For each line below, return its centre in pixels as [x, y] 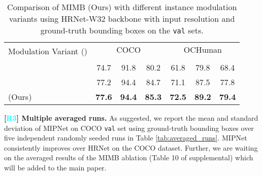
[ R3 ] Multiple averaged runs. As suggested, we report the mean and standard [131, 118]
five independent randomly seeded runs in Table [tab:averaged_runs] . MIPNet [126, 138]
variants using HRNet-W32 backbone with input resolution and [122, 19]
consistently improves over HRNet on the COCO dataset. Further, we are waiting [131, 147]
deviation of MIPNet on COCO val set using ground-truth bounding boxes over [129, 128]
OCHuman [203, 49]
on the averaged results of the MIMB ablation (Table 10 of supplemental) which [129, 157]
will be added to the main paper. [55, 168]
